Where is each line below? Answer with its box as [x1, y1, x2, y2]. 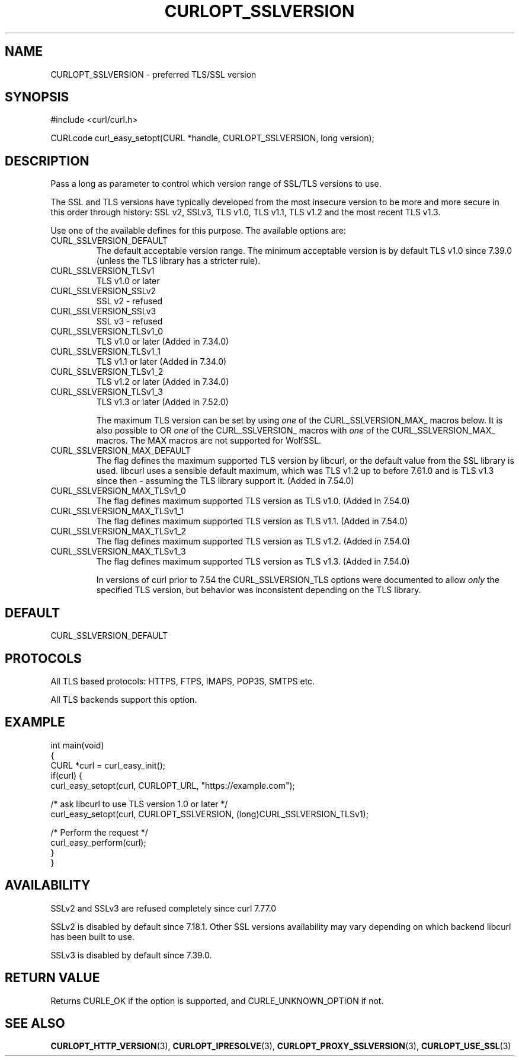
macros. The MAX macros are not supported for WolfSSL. [96, 435, 322, 446]
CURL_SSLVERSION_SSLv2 [50, 286, 156, 297]
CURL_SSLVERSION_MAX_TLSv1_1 [50, 506, 184, 517]
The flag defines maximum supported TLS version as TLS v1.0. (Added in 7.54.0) [96, 496, 410, 506]
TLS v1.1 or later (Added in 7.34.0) [96, 356, 227, 367]
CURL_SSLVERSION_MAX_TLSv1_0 [50, 486, 186, 496]
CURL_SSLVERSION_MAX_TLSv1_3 [50, 546, 186, 557]
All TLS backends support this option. [50, 694, 197, 705]
